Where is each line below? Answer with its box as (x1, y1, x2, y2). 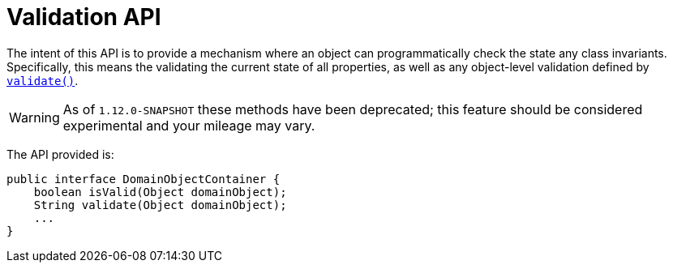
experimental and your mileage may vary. (62, 117, 315, 134)
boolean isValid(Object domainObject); (33, 185, 287, 199)
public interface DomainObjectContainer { (6, 172, 281, 186)
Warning (9, 109, 60, 126)
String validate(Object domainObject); (33, 198, 287, 211)
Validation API (6, 3, 161, 31)
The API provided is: (6, 147, 114, 161)
